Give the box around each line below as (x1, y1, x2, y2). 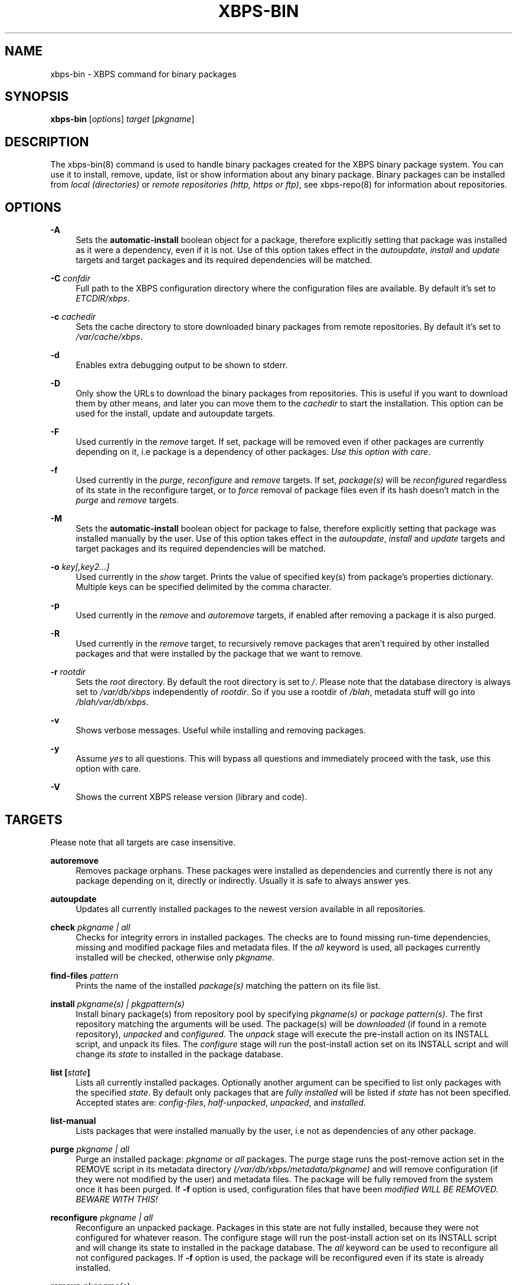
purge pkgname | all (50, 1143, 130, 1154)
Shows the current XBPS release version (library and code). (76, 792, 307, 802)
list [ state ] (50, 1067, 90, 1077)
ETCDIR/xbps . (76, 293, 130, 304)
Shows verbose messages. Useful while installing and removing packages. (76, 725, 366, 736)
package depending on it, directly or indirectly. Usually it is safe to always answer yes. (76, 875, 411, 886)
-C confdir (50, 273, 90, 284)
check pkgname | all (50, 922, 130, 932)
